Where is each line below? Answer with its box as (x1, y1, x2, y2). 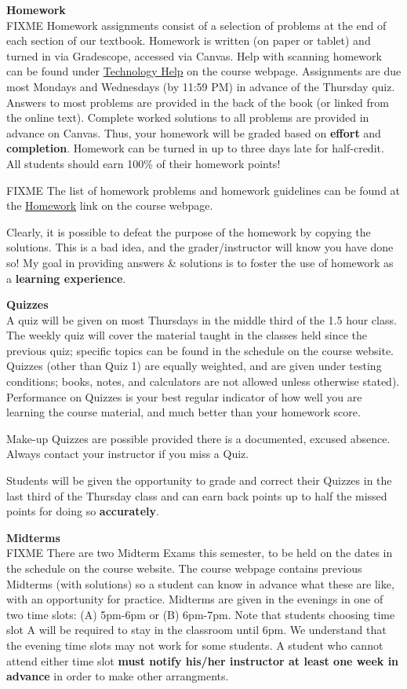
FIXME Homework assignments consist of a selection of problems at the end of (6, 16, 387, 33)
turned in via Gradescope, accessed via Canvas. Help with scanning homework (6, 47, 382, 64)
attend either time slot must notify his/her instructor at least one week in (6, 652, 399, 669)
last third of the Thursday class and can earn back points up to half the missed (6, 487, 387, 504)
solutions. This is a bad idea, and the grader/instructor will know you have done (6, 239, 394, 255)
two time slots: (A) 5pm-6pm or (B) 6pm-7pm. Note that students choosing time (6, 606, 395, 622)
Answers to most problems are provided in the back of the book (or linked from (6, 93, 389, 110)
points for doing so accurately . (6, 503, 159, 519)
